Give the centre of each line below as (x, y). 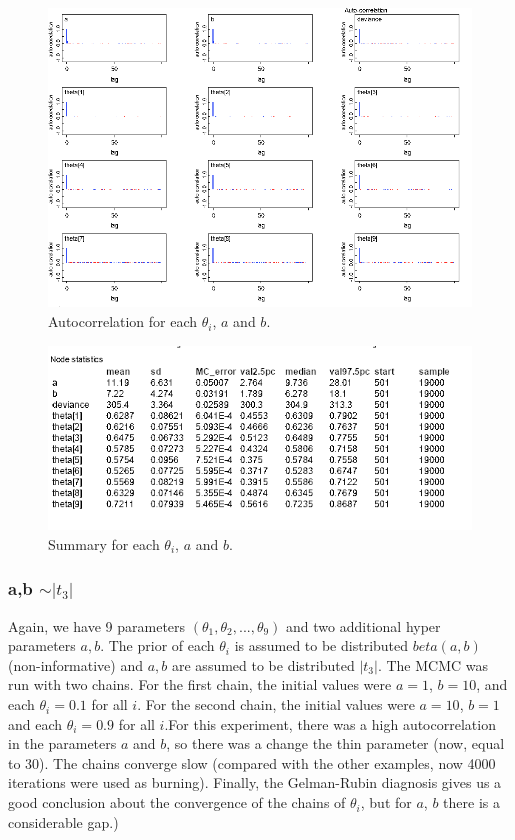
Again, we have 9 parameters (97, 625)
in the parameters (62, 743)
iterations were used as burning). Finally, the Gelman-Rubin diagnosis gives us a (255, 782)
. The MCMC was (433, 664)
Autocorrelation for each (123, 321)
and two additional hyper (363, 625)
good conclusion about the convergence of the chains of (177, 802)
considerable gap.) (63, 821)
